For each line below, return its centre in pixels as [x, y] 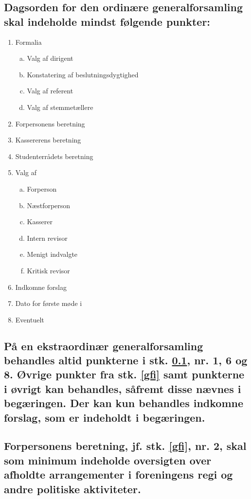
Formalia [28, 42]
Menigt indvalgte [52, 254]
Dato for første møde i [49, 303]
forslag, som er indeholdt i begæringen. [105, 417]
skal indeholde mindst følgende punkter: [107, 21]
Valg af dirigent [50, 58]
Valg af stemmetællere [60, 107]
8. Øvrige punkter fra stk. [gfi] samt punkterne [124, 374]
